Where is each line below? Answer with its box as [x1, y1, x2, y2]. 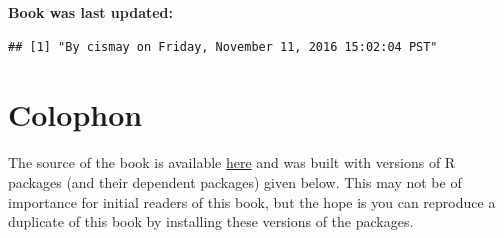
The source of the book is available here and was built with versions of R [8, 152, 456, 173]
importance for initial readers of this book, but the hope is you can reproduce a [8, 191, 496, 212]
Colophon [8, 94, 143, 135]
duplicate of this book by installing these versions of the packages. [8, 211, 414, 232]
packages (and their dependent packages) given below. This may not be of [8, 171, 462, 192]
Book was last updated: [8, 2, 174, 22]
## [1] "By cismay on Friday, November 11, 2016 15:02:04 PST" [8, 39, 438, 54]
